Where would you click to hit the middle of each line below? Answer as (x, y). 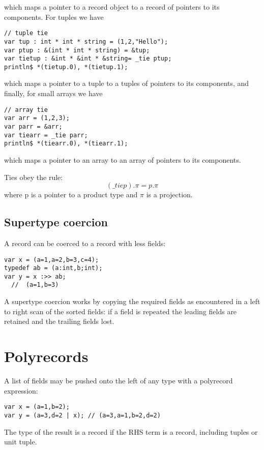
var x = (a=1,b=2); (37, 407)
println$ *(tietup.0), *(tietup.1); (66, 67)
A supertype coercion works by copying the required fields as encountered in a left (132, 301)
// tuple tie (26, 33)
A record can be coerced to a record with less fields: (85, 243)
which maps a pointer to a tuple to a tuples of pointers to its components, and (127, 83)
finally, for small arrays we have (53, 93)
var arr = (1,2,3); (37, 118)
